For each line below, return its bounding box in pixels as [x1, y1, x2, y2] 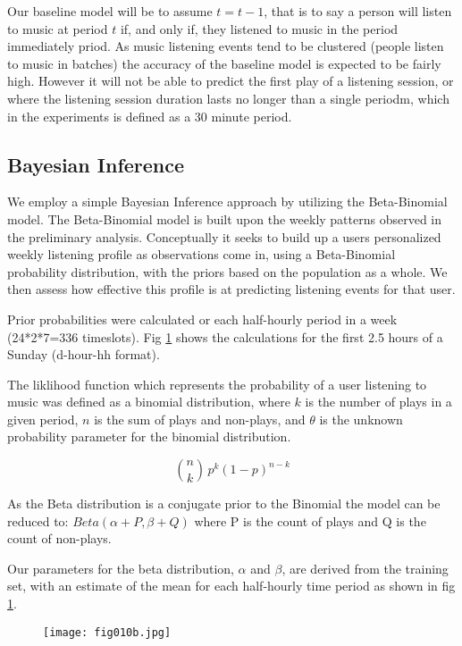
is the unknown [319, 409, 403, 428]
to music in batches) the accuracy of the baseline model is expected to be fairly [7, 54, 441, 72]
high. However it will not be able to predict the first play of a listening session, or [7, 71, 454, 90]
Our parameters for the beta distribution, [7, 558, 234, 577]
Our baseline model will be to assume [7, 2, 213, 20]
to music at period [7, 19, 108, 38]
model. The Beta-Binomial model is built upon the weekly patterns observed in [7, 209, 442, 228]
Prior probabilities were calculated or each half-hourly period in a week [7, 309, 398, 328]
